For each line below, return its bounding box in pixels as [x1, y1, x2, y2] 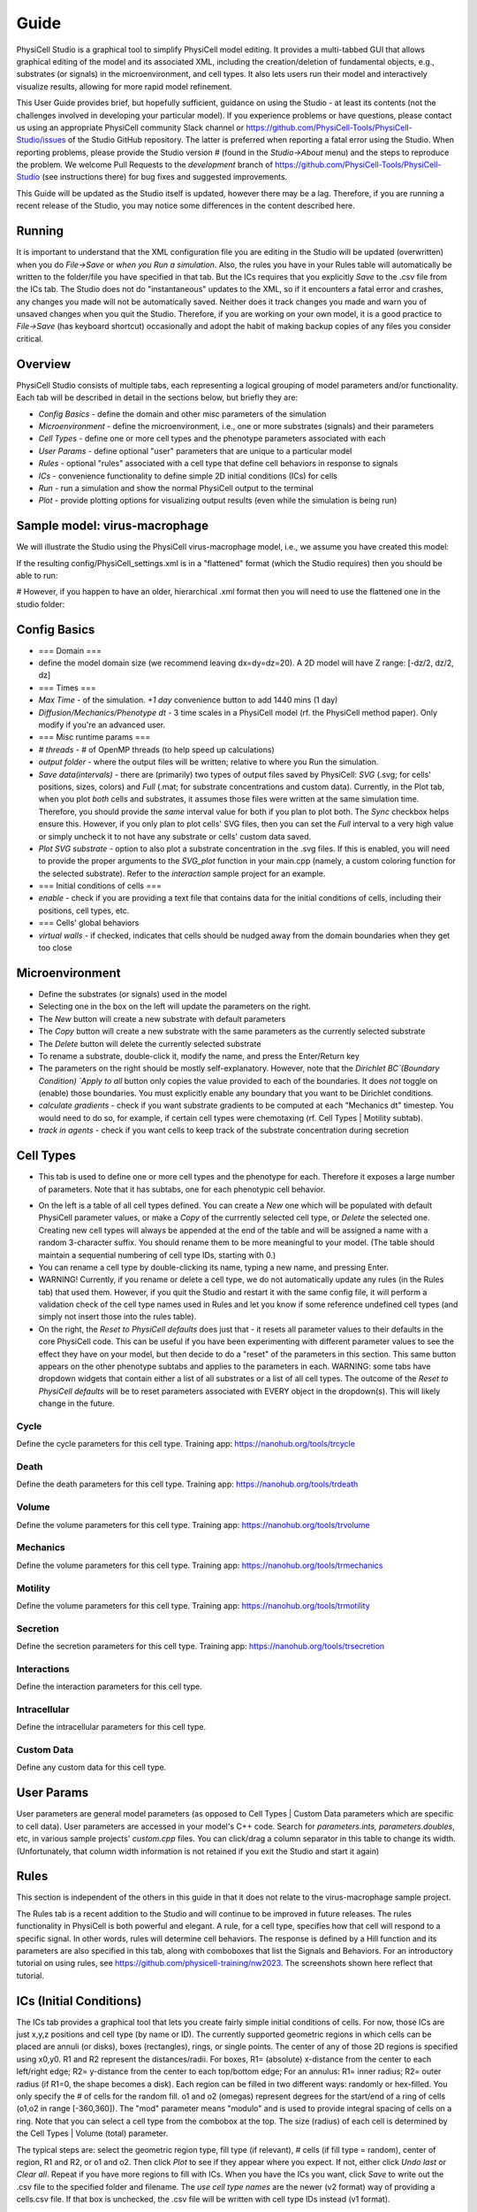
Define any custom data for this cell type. [16, 1762, 167, 1773]
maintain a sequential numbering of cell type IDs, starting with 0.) [38, 1249, 276, 1260]
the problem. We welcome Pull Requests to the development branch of [16, 159, 274, 170]
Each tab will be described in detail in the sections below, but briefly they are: [16, 392, 299, 403]
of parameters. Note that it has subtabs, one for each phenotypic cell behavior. [38, 1184, 326, 1194]
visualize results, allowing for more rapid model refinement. [16, 81, 232, 92]
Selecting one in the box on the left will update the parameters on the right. [38, 1001, 311, 1012]
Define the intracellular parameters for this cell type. [16, 1722, 207, 1732]
